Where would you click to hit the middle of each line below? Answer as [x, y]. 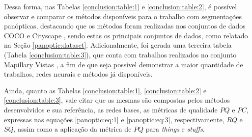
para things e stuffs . [175, 129]
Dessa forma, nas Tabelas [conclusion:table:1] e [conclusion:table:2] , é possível [121, 6]
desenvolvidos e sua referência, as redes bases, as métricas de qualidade [111, 109]
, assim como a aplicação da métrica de [72, 129]
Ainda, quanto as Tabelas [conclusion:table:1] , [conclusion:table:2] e [105, 90]
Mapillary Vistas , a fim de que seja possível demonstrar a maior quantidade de [124, 64]
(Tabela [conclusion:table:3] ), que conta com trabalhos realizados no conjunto [120, 54]
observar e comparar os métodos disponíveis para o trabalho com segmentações [123, 16]
